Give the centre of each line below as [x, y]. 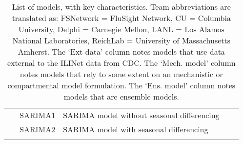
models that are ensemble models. [121, 96]
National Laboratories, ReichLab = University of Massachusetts [121, 40]
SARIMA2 [38, 129]
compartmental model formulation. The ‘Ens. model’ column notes [121, 85]
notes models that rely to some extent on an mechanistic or [121, 74]
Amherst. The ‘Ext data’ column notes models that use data [121, 51]
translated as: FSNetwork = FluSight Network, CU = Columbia [121, 18]
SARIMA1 [38, 115]
